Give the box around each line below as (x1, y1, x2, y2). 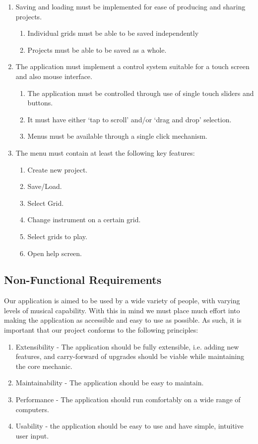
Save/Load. (27, 181, 62, 191)
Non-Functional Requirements (4, 272, 162, 287)
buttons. (27, 97, 53, 108)
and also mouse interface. (15, 71, 92, 81)
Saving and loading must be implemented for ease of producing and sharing (15, 1, 246, 11)
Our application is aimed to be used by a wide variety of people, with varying (4, 295, 240, 306)
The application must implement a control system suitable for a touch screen (15, 61, 250, 72)
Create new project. (27, 164, 88, 175)
